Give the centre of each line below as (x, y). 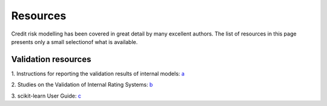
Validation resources (51, 59)
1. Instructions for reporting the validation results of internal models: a (98, 73)
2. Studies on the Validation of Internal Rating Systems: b (82, 85)
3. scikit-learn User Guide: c (46, 96)
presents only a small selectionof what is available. (74, 42)
